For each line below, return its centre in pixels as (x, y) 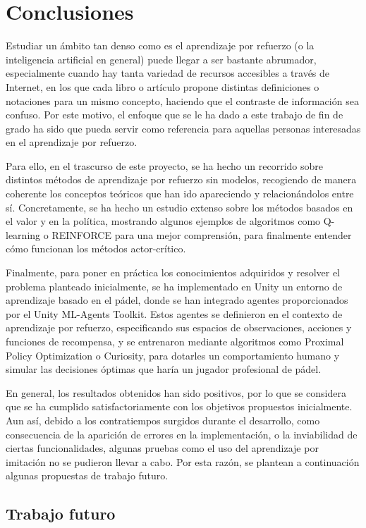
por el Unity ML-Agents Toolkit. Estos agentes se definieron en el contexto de (174, 313)
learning (23, 234)
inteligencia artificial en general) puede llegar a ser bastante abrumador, (161, 59)
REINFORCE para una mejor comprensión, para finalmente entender (202, 234)
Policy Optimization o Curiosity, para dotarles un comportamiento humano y (173, 355)
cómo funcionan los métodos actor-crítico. (96, 248)
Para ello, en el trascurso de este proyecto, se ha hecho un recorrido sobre (165, 165)
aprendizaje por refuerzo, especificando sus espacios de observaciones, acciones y (179, 327)
